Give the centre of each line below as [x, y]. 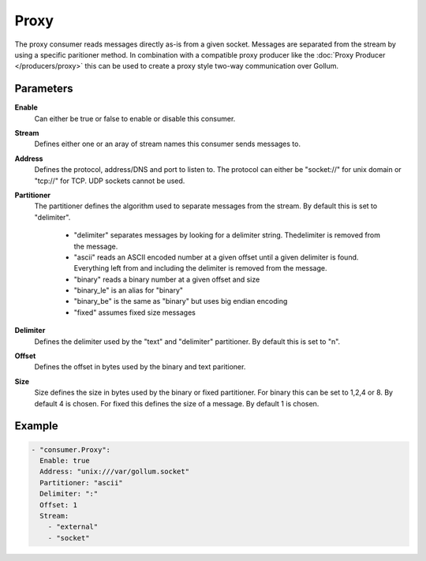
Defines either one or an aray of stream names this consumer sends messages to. [168, 144]
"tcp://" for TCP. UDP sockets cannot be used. [110, 181]
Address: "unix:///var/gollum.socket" [114, 472]
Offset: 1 [59, 505]
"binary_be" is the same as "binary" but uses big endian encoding [181, 301]
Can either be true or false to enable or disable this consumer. [135, 118]
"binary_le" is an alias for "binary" [129, 290]
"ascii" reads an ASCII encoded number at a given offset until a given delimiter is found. [216, 257]
